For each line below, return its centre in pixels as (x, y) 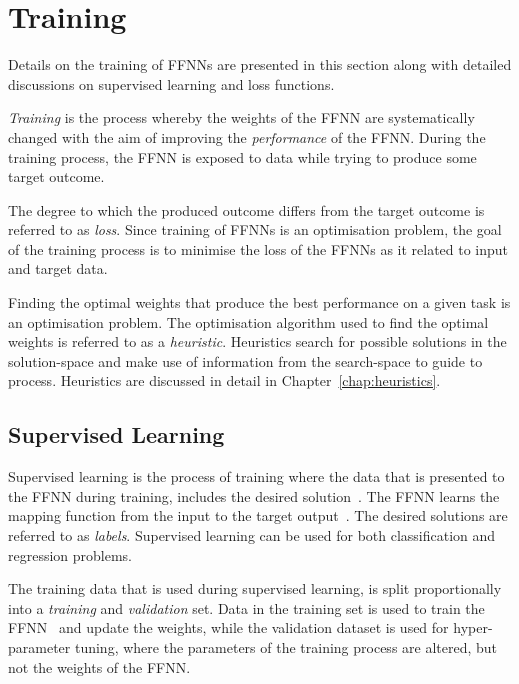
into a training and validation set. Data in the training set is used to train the (246, 607)
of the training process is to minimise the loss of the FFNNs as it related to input (258, 248)
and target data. (58, 268)
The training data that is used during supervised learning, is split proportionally (255, 588)
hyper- (473, 627)
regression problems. (70, 554)
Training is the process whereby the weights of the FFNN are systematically (241, 117)
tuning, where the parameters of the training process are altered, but (286, 646)
